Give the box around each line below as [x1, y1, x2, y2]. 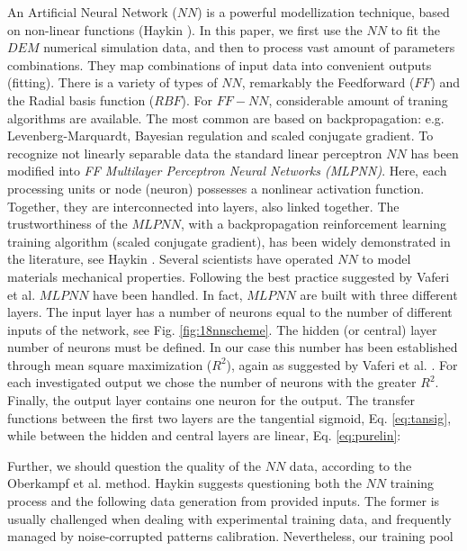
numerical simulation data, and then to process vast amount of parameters [43, 38, 455, 57]
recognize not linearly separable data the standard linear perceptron [7, 143, 382, 162]
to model [362, 249, 411, 268]
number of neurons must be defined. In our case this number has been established [7, 338, 458, 357]
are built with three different [300, 285, 458, 303]
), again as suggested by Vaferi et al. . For [226, 355, 458, 374]
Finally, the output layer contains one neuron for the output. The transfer [7, 391, 415, 410]
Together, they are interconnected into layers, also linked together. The [7, 196, 400, 215]
